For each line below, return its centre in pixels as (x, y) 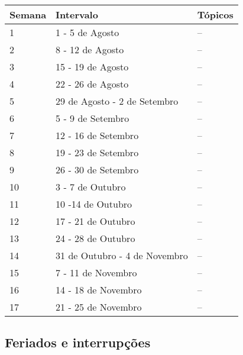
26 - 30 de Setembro (97, 170)
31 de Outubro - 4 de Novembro (122, 255)
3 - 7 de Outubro (91, 187)
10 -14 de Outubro (94, 204)
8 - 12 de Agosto (90, 49)
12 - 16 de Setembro (97, 135)
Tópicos (215, 14)
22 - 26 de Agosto (92, 84)
